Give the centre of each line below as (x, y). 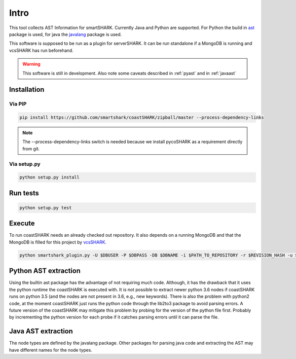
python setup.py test (46, 208)
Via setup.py (25, 164)
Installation (27, 90)
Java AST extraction (41, 331)
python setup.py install (50, 177)
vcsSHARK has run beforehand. (41, 50)
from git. (31, 148)
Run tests (24, 193)
